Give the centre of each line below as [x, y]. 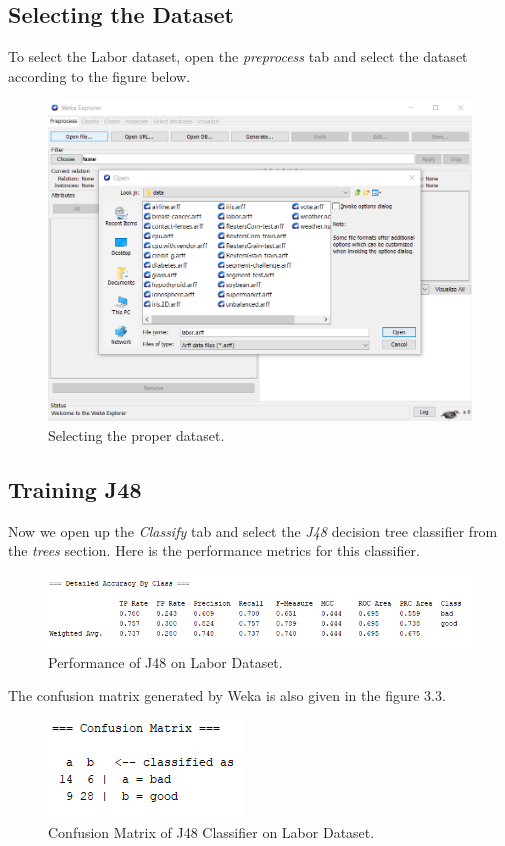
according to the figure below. [99, 75]
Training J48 [75, 488]
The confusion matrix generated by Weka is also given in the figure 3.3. [227, 695]
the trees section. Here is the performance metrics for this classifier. [214, 550]
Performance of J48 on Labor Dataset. [165, 661]
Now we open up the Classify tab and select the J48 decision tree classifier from [253, 530]
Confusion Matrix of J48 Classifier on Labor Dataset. [211, 832]
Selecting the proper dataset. [136, 434]
